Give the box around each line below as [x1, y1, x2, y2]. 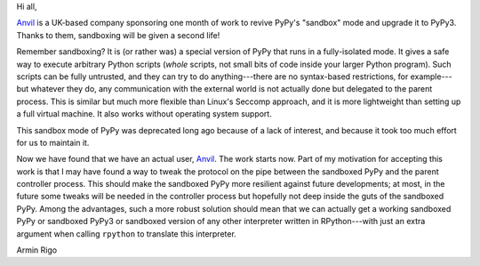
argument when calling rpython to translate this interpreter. [16, 228, 237, 239]
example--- [410, 71, 452, 82]
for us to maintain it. [16, 137, 90, 148]
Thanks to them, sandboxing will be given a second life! [16, 29, 220, 40]
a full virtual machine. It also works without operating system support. [16, 109, 273, 119]
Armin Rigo [16, 245, 58, 255]
